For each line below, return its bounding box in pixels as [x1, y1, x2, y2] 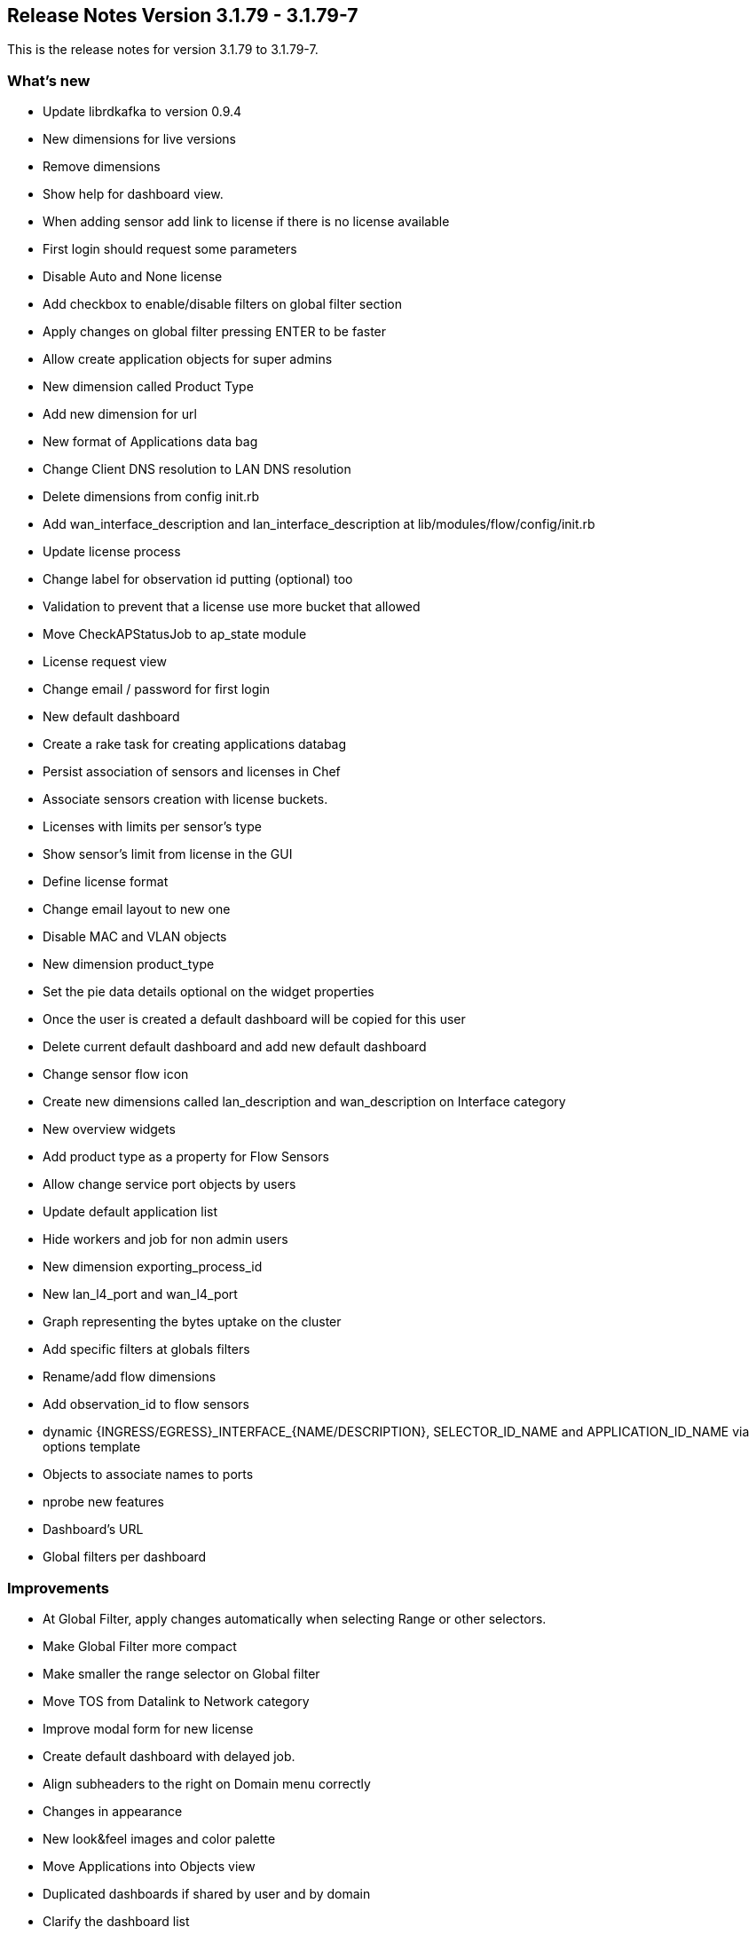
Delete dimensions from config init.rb [43, 489, 260, 505]
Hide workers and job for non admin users [43, 1231, 288, 1247]
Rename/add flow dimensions [43, 1369, 217, 1385]
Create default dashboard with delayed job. [43, 1748, 295, 1764]
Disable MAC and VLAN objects [43, 929, 227, 945]
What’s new [7, 71, 91, 90]
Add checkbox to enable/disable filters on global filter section [43, 296, 403, 312]
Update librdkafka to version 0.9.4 [43, 104, 242, 120]
